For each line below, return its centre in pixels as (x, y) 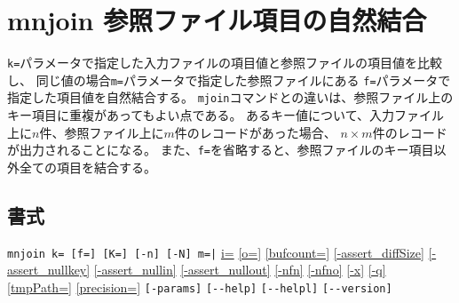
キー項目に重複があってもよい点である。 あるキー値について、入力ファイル (226, 115)
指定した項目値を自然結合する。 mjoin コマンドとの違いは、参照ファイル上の (230, 97)
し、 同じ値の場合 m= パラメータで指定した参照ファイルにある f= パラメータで (229, 80)
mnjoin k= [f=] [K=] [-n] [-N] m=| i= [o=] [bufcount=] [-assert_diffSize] (216, 252)
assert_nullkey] (49, 270)
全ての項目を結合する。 (87, 167)
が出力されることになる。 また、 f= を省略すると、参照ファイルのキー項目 (221, 150)
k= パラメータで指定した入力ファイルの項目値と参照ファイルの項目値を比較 (225, 63)
